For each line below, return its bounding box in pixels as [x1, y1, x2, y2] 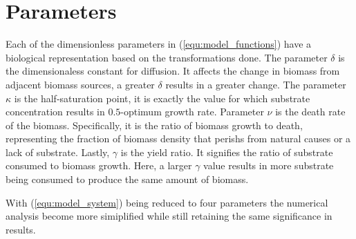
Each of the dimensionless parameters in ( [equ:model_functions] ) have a [6, 37, 312, 51]
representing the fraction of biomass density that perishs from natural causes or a [6, 131, 351, 146]
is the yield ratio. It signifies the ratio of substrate [120, 144, 333, 159]
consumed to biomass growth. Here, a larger [6, 158, 192, 173]
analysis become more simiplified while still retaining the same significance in [6, 209, 332, 223]
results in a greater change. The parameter [165, 77, 346, 91]
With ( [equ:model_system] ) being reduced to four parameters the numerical [6, 195, 328, 209]
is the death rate [275, 104, 346, 119]
